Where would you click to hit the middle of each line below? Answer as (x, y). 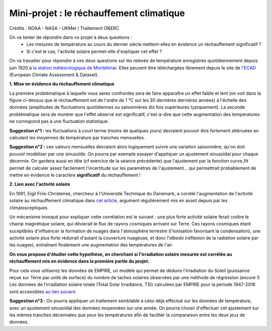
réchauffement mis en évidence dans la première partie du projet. (79, 261)
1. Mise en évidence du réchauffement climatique (62, 84)
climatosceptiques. (29, 208)
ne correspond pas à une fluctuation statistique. (59, 121)
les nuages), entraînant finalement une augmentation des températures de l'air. (91, 245)
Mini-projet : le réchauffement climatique (97, 13)
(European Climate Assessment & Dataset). (54, 74)
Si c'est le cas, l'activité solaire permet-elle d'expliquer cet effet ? (94, 51)
